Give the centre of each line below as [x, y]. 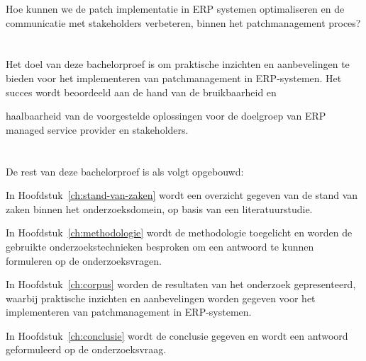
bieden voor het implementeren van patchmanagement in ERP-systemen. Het [174, 78]
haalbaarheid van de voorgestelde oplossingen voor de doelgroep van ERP [166, 116]
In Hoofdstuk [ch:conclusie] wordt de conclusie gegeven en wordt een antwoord [177, 335]
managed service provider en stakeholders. [97, 129]
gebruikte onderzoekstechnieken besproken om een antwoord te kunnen [160, 246]
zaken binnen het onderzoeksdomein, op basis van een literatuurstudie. [159, 208]
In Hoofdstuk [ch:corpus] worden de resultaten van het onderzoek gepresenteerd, [181, 284]
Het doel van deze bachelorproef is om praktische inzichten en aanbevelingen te [178, 64]
